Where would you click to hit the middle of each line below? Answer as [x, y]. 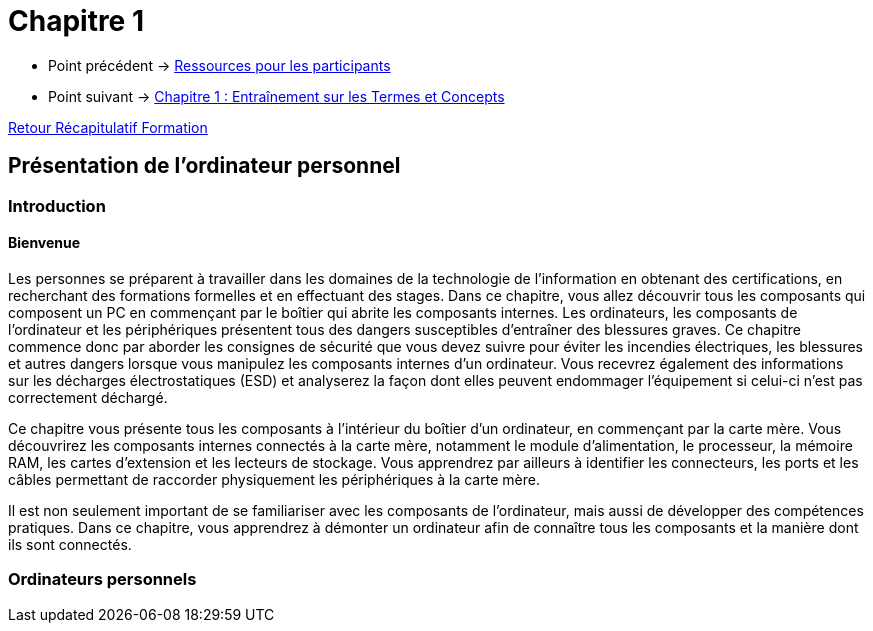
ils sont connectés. [70, 544]
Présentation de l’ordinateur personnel [204, 166]
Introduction [57, 205]
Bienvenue [44, 243]
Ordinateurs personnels [102, 579]
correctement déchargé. [88, 397]
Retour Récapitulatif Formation [108, 127]
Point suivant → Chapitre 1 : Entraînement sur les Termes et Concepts [276, 96]
